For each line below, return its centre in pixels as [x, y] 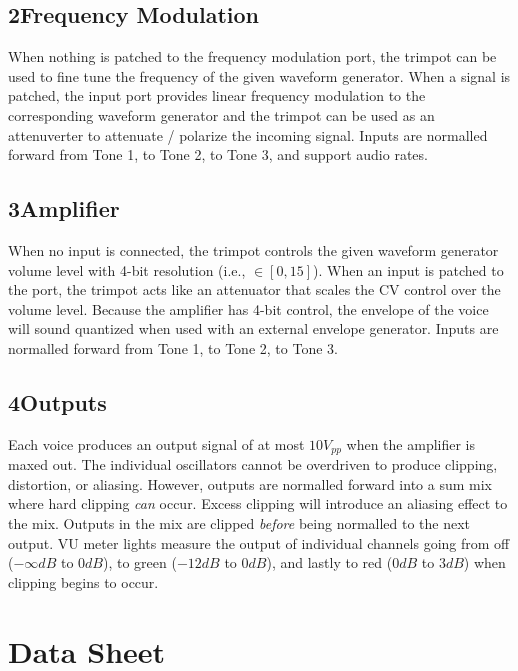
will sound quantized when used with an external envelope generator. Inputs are [253, 328]
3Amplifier [64, 208]
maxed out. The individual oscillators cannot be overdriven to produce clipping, [253, 464]
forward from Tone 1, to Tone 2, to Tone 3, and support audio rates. [218, 154]
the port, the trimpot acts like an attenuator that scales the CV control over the [254, 289]
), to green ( [139, 562]
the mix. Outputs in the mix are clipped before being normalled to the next [239, 522]
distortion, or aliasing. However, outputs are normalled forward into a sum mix [250, 483]
